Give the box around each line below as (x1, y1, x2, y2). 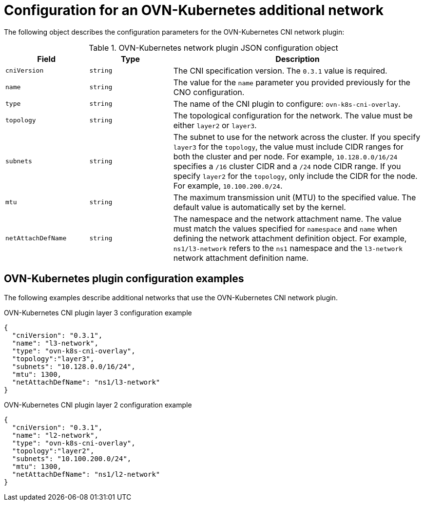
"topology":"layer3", (12, 354, 95, 363)
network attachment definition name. (173, 252, 308, 263)
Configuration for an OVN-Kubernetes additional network (4, 2, 384, 19)
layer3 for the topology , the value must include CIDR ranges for (173, 141, 404, 152)
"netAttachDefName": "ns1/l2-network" (12, 470, 160, 478)
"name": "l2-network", (12, 431, 98, 439)
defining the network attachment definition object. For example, (173, 233, 407, 243)
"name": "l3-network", (12, 339, 98, 347)
